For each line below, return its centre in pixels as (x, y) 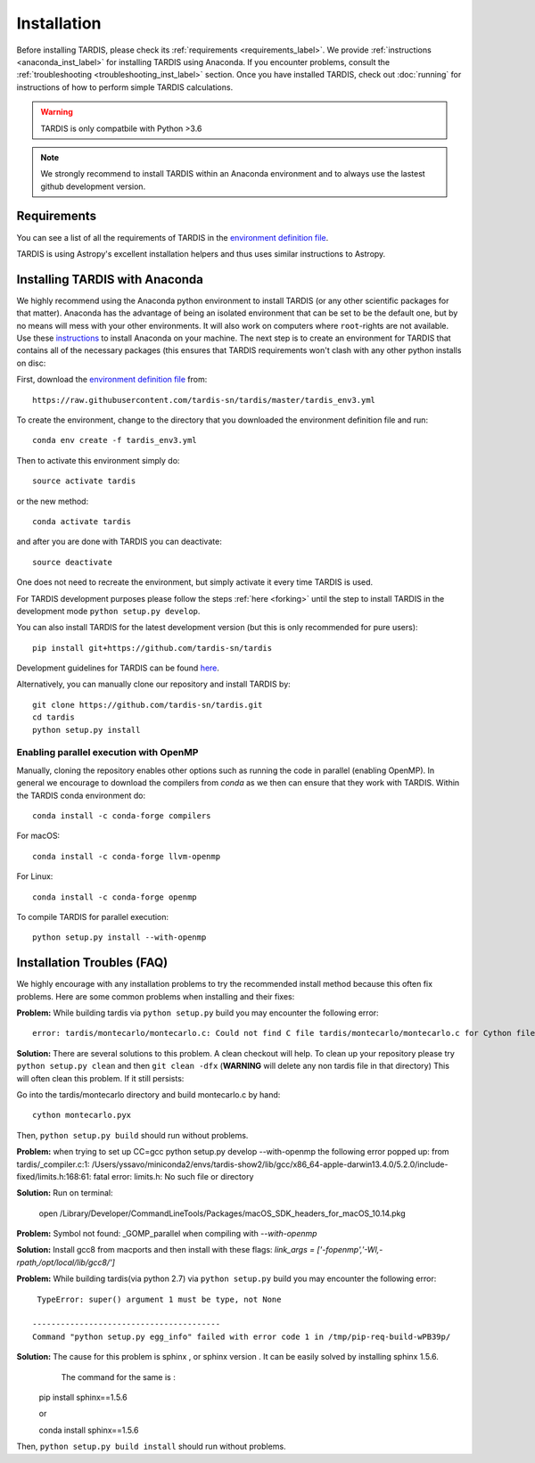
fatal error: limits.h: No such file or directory (173, 1176)
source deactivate (73, 562)
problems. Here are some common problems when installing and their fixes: (156, 996)
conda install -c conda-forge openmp (115, 897)
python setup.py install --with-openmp (119, 937)
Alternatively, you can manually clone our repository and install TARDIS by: (154, 684)
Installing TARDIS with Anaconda (110, 279)
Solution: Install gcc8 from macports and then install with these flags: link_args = (166, 1250)
